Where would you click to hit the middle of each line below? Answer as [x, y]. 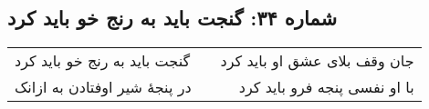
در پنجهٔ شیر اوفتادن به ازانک [103, 87]
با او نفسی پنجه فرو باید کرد [326, 87]
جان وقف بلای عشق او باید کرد [317, 61]
